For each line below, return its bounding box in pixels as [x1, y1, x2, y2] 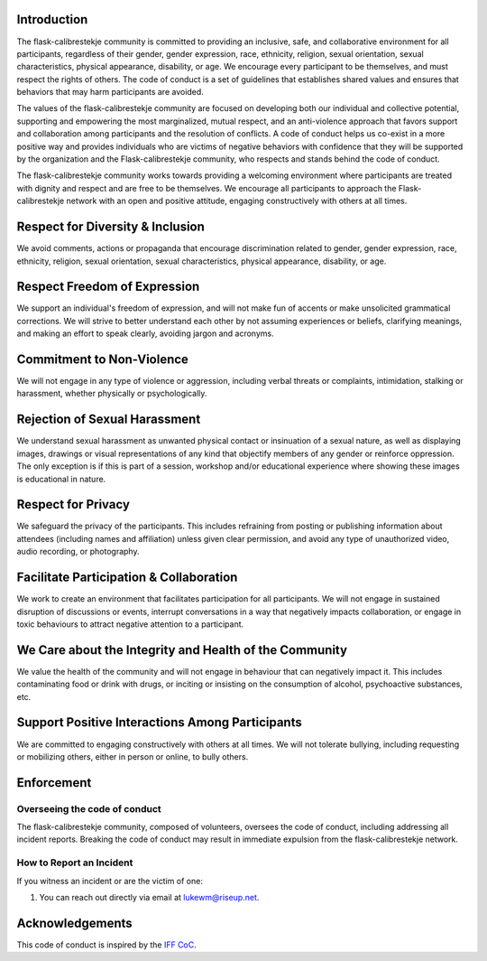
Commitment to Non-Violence [16, 352, 189, 367]
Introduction [16, 12, 88, 27]
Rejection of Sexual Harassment [16, 412, 201, 427]
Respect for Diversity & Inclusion [16, 219, 205, 235]
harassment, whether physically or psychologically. [16, 388, 207, 399]
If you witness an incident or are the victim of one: [16, 875, 203, 886]
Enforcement [16, 775, 92, 790]
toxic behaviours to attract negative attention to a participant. [16, 619, 244, 630]
